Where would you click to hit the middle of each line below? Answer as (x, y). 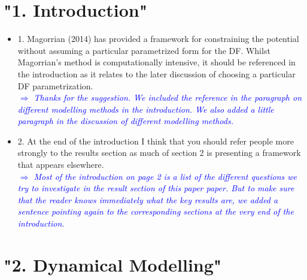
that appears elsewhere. (61, 165)
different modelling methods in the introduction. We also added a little (146, 109)
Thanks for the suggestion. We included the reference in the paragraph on (168, 97)
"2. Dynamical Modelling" (113, 264)
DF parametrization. (55, 85)
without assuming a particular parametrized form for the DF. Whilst (144, 50)
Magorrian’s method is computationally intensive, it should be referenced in (156, 62)
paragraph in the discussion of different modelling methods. (125, 121)
